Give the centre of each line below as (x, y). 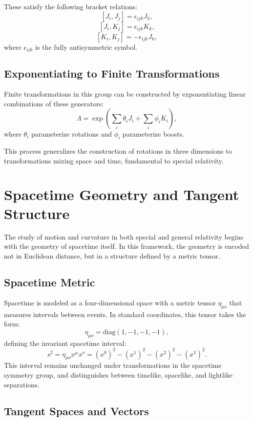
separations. (22, 384)
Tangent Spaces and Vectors (76, 411)
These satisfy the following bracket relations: (71, 6)
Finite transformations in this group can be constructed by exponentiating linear (125, 94)
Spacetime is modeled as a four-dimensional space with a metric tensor (110, 302)
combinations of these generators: (54, 103)
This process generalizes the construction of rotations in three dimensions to (118, 151)
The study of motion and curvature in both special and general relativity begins (124, 236)
